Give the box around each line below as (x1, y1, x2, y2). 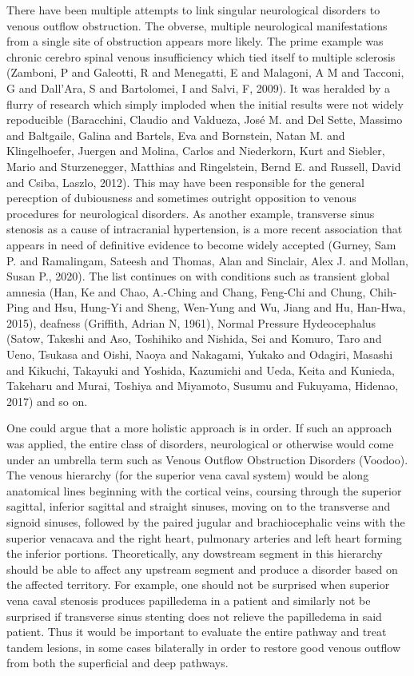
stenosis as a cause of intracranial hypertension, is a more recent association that (6, 221, 403, 237)
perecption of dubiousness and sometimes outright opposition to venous (6, 189, 356, 206)
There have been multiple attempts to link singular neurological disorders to (6, 2, 380, 18)
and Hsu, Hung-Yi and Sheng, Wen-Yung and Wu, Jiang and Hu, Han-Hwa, (32, 299, 406, 316)
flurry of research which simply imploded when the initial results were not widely (6, 95, 404, 112)
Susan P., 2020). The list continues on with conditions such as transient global (6, 268, 390, 284)
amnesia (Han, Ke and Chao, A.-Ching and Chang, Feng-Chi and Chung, (6, 283, 366, 300)
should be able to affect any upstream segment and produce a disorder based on (6, 560, 398, 577)
